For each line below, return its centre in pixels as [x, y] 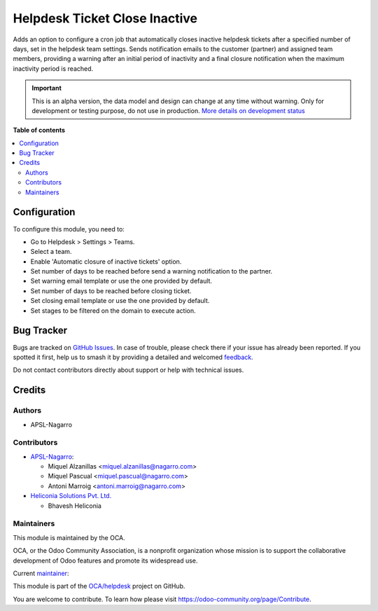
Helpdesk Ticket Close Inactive [105, 18]
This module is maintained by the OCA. [69, 537]
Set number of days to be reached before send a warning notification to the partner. [152, 271]
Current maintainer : [41, 573]
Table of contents [39, 130]
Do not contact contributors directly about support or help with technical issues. [128, 370]
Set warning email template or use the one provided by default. [121, 281]
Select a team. [51, 252]
